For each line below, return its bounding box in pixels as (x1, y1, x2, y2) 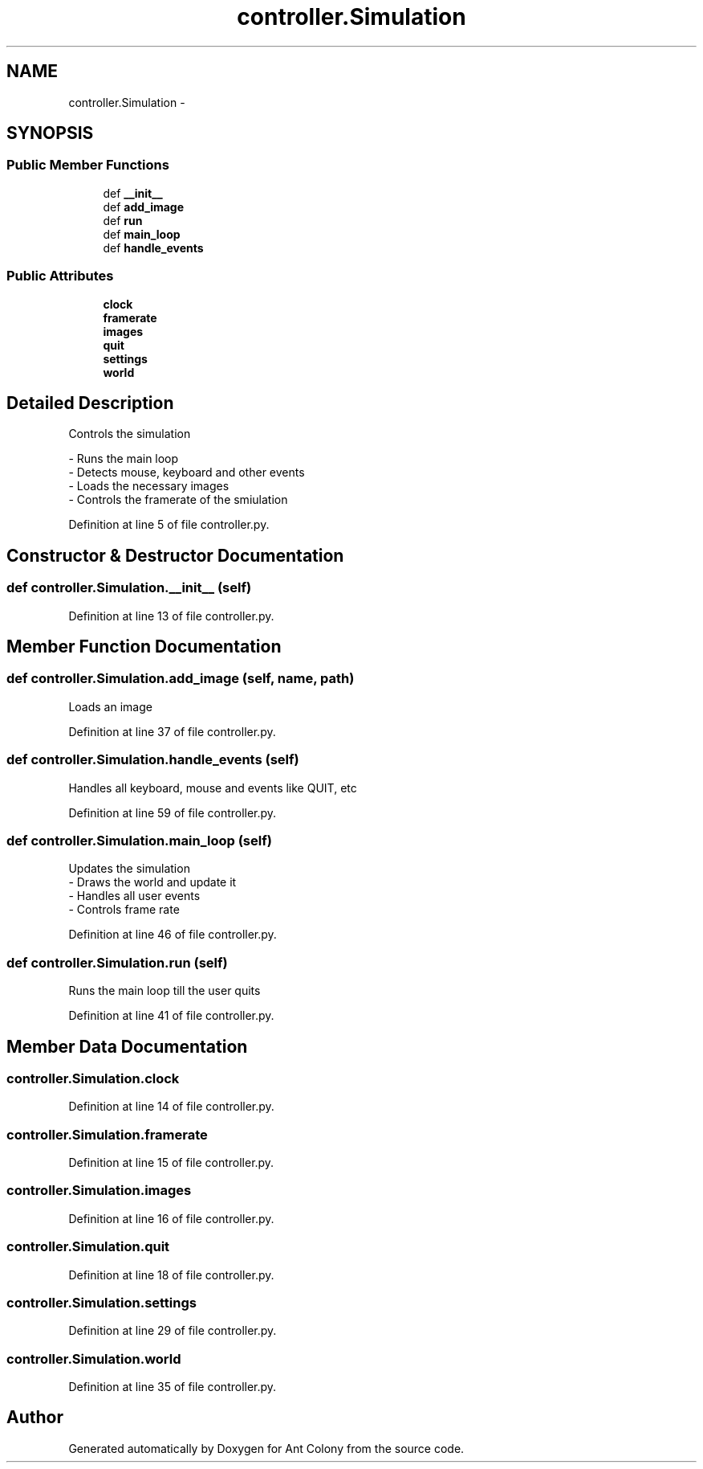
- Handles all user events (68, 889, 201, 903)
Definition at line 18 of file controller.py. (68, 1267, 274, 1282)
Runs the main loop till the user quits (68, 984, 261, 998)
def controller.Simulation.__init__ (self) (6, 579, 252, 596)
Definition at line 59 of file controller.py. (68, 805, 277, 820)
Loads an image (68, 699, 152, 714)
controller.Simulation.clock (6, 1070, 180, 1086)
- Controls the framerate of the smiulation (68, 493, 288, 507)
